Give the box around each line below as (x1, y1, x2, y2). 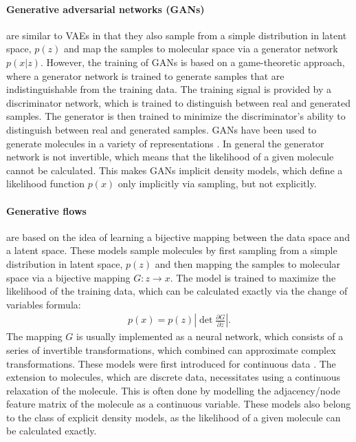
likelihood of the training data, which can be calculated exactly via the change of (6, 284, 348, 298)
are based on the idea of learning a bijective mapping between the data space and (6, 229, 350, 244)
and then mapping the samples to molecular (155, 256, 341, 271)
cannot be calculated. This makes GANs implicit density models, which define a (6, 162, 343, 177)
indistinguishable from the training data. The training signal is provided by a (6, 82, 332, 96)
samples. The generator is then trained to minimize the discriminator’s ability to (6, 109, 346, 123)
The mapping (6, 329, 63, 344)
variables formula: (6, 297, 81, 311)
